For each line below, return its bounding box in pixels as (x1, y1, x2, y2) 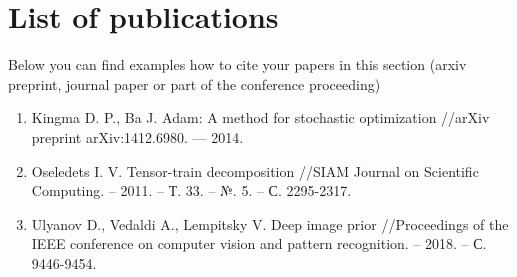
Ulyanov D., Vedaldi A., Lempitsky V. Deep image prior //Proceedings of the (31, 213, 509, 234)
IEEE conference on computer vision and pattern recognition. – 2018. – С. (31, 233, 487, 254)
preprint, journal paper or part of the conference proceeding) (8, 73, 381, 94)
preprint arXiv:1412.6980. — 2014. (31, 126, 244, 147)
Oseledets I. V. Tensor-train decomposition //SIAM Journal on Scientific (31, 160, 479, 181)
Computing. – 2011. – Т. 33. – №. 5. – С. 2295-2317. (31, 180, 352, 201)
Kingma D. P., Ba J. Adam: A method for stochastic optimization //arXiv (31, 107, 490, 128)
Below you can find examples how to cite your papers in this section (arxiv (8, 54, 467, 75)
